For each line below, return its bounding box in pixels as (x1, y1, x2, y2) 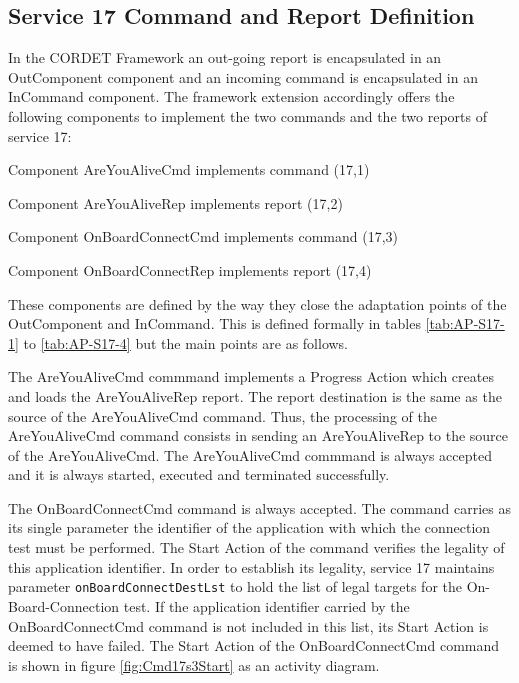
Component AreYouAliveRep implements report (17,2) (8, 192, 343, 213)
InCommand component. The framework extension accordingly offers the (8, 86, 455, 107)
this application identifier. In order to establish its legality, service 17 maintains (8, 556, 495, 577)
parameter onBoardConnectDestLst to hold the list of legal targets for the (8, 576, 462, 597)
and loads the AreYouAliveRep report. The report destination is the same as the (8, 385, 502, 406)
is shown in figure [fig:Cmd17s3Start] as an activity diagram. (8, 654, 380, 675)
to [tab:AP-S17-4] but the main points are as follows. (23, 332, 349, 353)
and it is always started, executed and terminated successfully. (8, 464, 390, 485)
